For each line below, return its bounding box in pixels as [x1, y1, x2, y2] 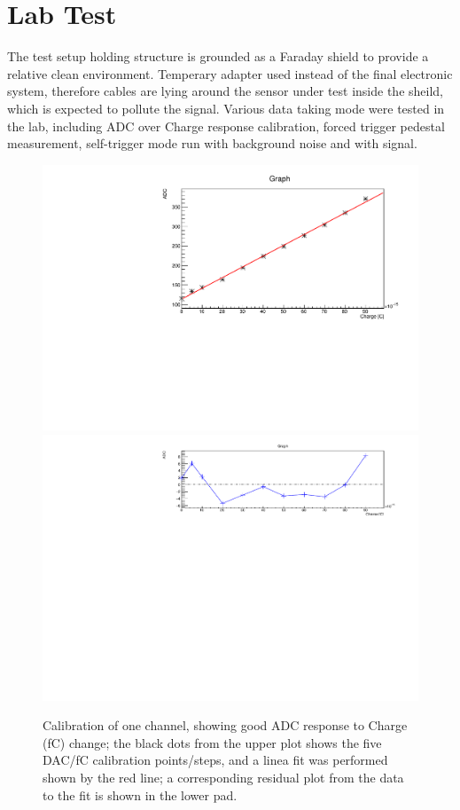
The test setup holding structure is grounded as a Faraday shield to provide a [7, 47, 429, 66]
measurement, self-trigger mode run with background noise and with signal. [7, 134, 417, 153]
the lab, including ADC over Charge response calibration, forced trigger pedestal [7, 116, 445, 135]
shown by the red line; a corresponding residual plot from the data [43, 767, 404, 786]
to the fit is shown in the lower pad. [43, 785, 238, 804]
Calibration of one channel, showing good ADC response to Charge [43, 716, 408, 735]
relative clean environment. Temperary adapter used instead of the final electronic [7, 64, 453, 83]
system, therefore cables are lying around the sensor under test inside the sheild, [7, 82, 443, 100]
